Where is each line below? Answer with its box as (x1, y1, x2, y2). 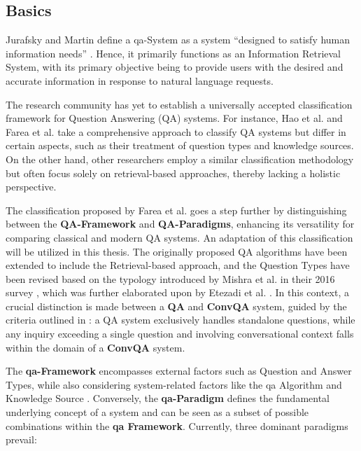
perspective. (6, 179, 57, 194)
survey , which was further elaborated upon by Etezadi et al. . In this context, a (6, 285, 349, 300)
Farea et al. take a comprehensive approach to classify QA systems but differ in (6, 124, 346, 139)
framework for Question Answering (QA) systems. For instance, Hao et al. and (6, 111, 343, 125)
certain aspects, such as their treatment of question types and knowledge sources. (6, 138, 354, 153)
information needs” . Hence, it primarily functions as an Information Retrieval (6, 46, 341, 60)
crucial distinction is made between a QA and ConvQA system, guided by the (6, 298, 347, 313)
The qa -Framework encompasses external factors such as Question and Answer (6, 363, 352, 378)
